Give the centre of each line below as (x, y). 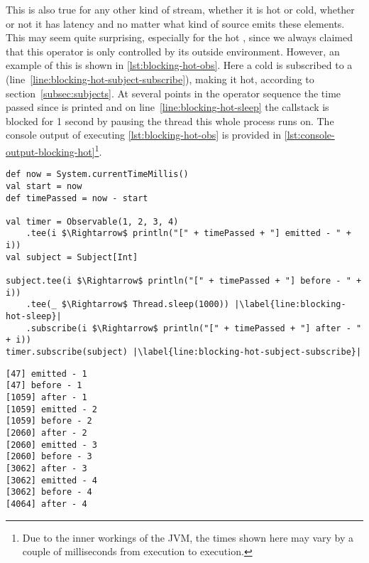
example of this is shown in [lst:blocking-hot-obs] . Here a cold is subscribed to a (179, 65)
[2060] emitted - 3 (51, 445)
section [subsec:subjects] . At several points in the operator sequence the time (174, 93)
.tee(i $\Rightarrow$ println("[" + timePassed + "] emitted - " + (188, 234)
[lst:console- (309, 135)
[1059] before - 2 (49, 421)
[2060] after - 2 (46, 433)
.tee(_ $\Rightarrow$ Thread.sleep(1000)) (127, 305)
